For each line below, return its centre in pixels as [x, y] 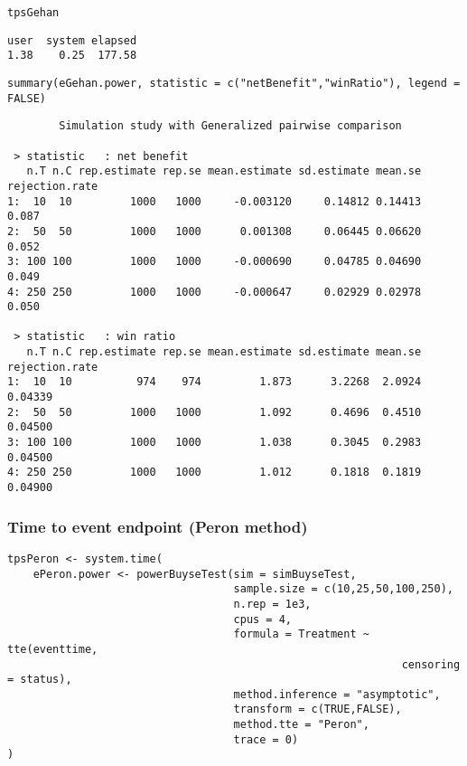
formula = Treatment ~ [301, 634]
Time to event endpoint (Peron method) [158, 526]
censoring [431, 664]
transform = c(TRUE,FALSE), [318, 709]
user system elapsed [72, 40]
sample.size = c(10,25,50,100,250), [343, 589]
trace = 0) [266, 739]
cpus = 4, [262, 619]
